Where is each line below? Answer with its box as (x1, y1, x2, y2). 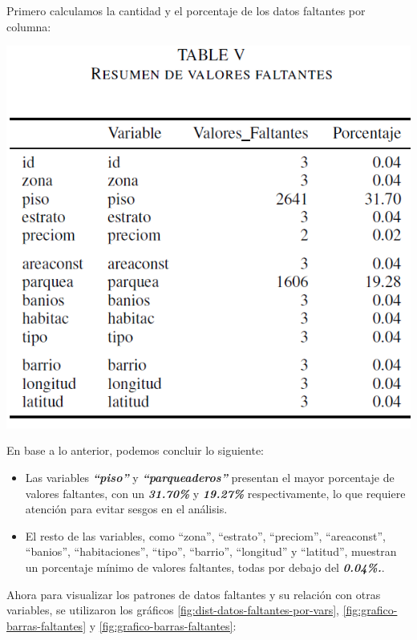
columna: (6, 18, 51, 34)
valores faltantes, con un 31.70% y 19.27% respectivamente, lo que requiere (25, 484, 406, 501)
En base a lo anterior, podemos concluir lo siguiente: (6, 442, 264, 459)
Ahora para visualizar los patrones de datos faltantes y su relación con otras (6, 585, 381, 602)
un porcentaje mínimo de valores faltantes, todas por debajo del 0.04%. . (25, 558, 385, 575)
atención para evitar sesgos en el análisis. (25, 500, 228, 517)
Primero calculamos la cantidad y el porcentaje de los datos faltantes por (6, 2, 366, 18)
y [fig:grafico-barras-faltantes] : (89, 617, 237, 634)
